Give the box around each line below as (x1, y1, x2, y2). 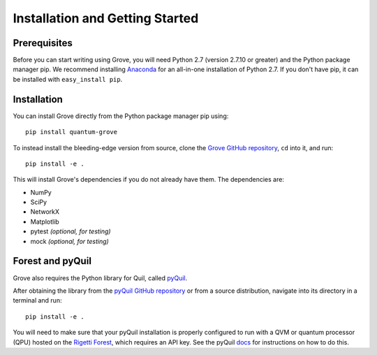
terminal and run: (13, 296, 62, 305)
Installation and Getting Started (13, 10, 199, 26)
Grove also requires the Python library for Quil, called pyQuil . (13, 273, 188, 282)
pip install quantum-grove (25, 128, 118, 136)
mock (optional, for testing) (30, 237, 110, 245)
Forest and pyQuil (13, 255, 92, 267)
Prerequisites (13, 37, 73, 49)
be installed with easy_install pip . (13, 75, 123, 83)
